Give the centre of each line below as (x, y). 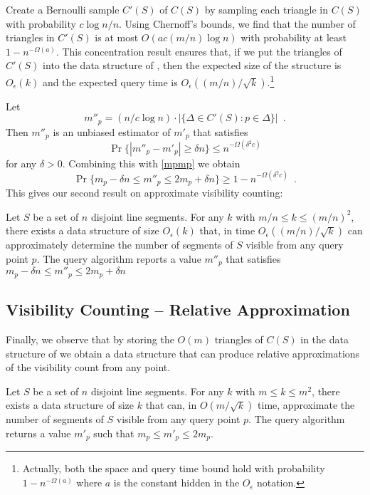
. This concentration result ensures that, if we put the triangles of (199, 51)
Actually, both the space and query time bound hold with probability (174, 468)
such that (114, 433)
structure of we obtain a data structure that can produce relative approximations (183, 353)
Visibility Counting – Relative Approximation (178, 309)
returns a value (38, 433)
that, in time (227, 230)
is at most (117, 37)
